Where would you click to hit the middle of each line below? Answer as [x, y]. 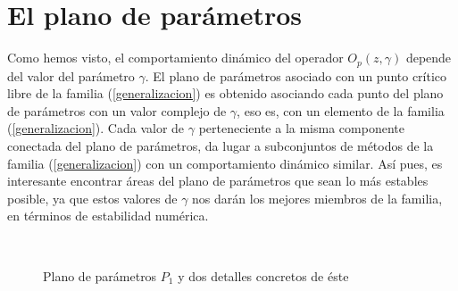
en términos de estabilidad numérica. [108, 216]
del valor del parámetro [71, 75]
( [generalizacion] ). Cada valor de [96, 128]
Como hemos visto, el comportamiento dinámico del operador [175, 58]
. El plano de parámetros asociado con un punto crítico [296, 75]
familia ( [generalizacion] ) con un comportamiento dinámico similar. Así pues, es [225, 163]
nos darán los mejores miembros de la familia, [317, 198]
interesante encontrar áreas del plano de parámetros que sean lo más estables [218, 181]
